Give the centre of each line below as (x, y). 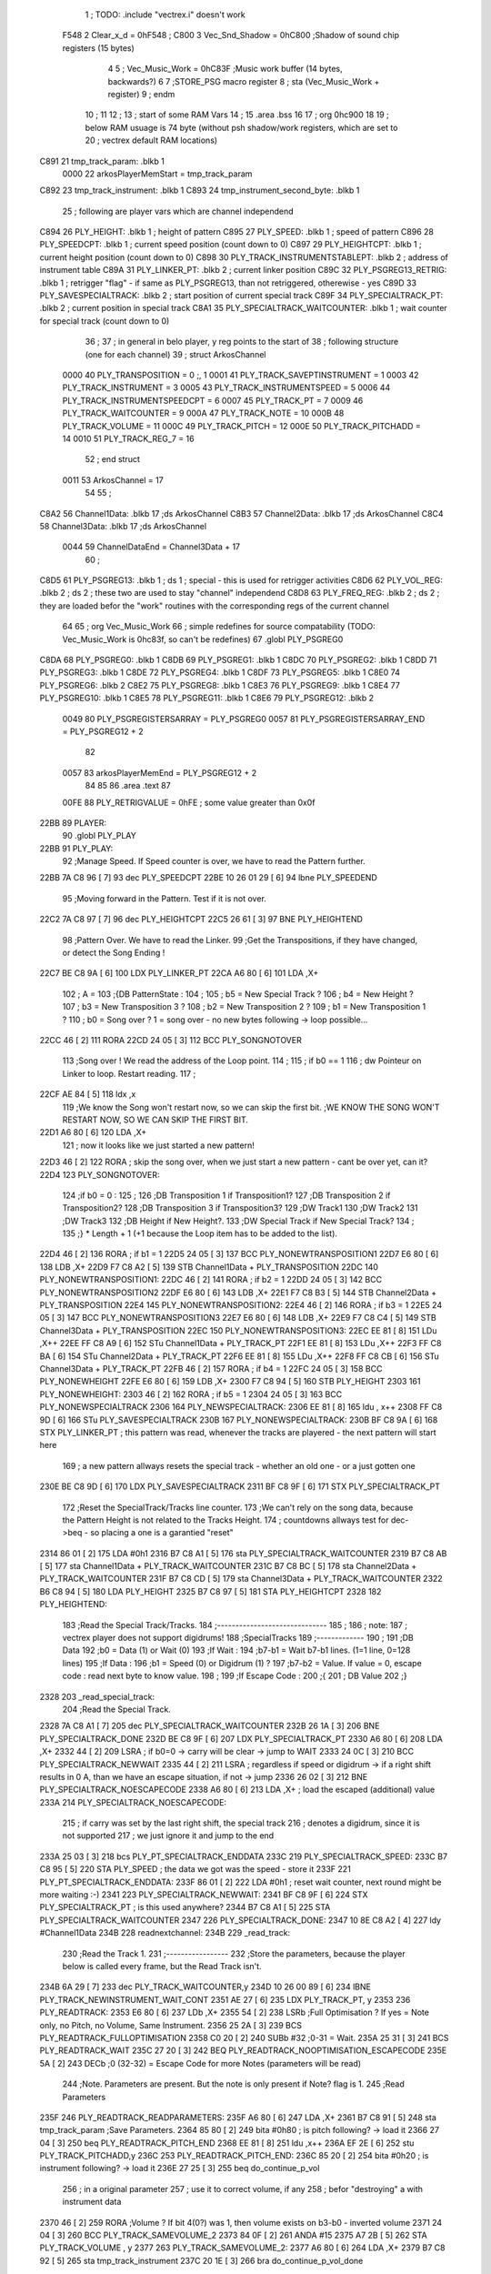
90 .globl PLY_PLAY (99, 836)
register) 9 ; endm (141, 94)
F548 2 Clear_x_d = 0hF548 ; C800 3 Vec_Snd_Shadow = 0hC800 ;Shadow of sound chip (231, 35)
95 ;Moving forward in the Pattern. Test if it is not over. (165, 898)
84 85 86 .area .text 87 (128, 786)
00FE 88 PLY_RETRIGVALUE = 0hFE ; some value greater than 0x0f (189, 802)
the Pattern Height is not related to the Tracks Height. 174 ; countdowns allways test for (225, 1520)
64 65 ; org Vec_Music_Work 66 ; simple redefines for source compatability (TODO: (219, 627)
